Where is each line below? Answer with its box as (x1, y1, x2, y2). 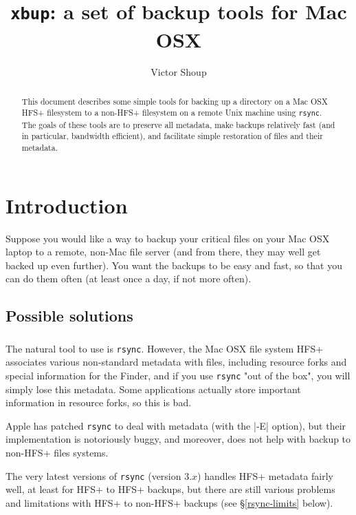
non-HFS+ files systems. (5, 445, 109, 459)
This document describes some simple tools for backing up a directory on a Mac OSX (21, 95, 328, 107)
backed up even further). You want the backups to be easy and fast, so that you (5, 257, 342, 272)
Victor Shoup (151, 65, 207, 79)
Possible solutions (5, 305, 133, 326)
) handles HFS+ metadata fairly (197, 468, 333, 483)
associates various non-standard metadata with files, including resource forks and (5, 355, 347, 369)
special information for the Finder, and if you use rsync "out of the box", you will (5, 368, 351, 382)
